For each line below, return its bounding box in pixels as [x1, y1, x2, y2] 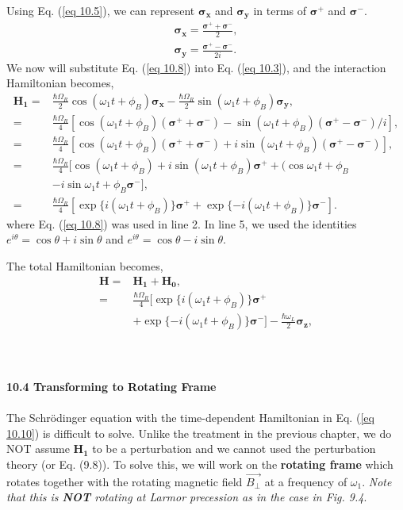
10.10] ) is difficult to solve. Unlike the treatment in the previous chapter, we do [6, 424, 392, 441]
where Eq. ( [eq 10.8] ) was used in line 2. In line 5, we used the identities [6, 215, 357, 232]
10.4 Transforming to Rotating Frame [6, 378, 217, 394]
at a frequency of [264, 473, 347, 489]
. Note [362, 473, 392, 489]
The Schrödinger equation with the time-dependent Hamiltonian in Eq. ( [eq [6, 409, 374, 426]
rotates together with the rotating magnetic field [6, 473, 243, 489]
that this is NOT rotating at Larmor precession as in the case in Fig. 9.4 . [6, 489, 367, 505]
